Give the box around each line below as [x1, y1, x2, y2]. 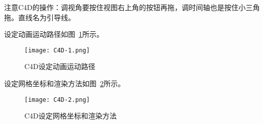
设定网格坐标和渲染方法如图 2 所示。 [4, 78, 125, 89]
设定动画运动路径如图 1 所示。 [4, 29, 104, 39]
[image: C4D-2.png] [24, 96, 90, 103]
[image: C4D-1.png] [24, 46, 90, 54]
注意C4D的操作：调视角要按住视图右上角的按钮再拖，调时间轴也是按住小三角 [4, 2, 260, 12]
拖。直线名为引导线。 [4, 12, 75, 22]
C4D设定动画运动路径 [24, 61, 95, 72]
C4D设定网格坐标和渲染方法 [24, 110, 117, 121]
